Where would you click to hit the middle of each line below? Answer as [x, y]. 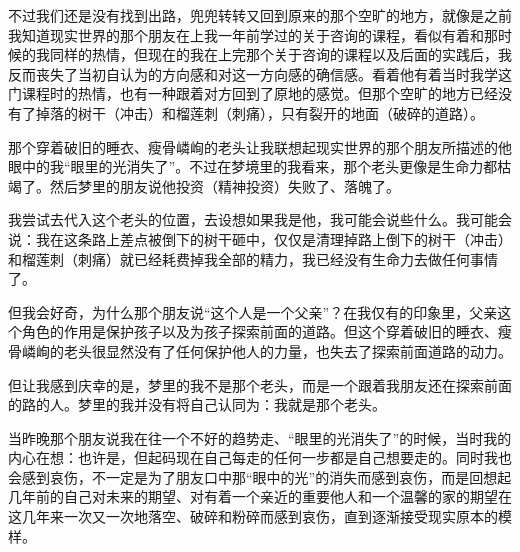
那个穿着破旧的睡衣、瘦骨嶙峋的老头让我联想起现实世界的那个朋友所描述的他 [260, 146]
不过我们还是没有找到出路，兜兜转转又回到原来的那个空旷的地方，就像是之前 [260, 15]
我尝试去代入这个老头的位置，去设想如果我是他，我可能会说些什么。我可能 [253, 219]
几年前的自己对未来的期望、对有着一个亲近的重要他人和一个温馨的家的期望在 [260, 496]
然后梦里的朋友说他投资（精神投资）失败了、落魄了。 [224, 185]
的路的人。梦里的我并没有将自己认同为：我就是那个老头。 [197, 404]
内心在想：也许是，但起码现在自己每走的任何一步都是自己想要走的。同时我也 [260, 457]
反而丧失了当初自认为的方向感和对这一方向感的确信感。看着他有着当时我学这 [260, 73]
